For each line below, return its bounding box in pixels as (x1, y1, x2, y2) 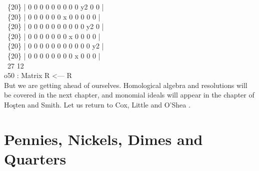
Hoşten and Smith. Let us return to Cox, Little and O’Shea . (4, 99, 190, 109)
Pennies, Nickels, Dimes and (4, 128, 203, 149)
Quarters (4, 148, 66, 168)
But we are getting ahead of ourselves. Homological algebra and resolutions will (4, 79, 247, 90)
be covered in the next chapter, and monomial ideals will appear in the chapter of (4, 89, 254, 100)
